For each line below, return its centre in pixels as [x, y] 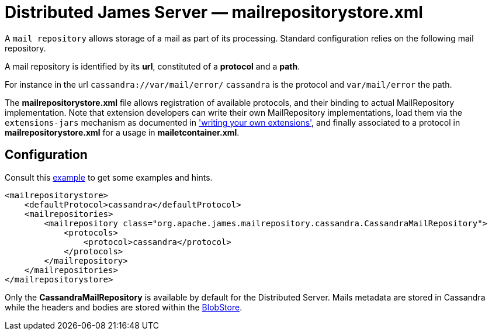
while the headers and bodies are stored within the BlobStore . [124, 307]
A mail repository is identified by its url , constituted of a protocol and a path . [153, 66]
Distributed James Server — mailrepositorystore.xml [214, 12]
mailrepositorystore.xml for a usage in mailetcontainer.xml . [122, 132]
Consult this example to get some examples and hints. [109, 177]
